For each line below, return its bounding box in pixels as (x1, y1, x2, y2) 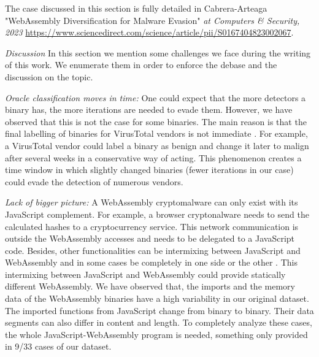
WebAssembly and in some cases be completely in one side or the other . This (5, 256, 298, 269)
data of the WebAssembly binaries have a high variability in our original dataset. (5, 292, 309, 305)
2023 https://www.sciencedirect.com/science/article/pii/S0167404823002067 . (5, 26, 294, 39)
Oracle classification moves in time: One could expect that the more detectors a (5, 91, 306, 104)
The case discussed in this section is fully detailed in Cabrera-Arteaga (5, 2, 267, 14)
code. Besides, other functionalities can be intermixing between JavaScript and (5, 244, 301, 256)
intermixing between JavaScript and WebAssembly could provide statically (5, 267, 286, 280)
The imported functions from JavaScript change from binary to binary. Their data (5, 304, 314, 317)
